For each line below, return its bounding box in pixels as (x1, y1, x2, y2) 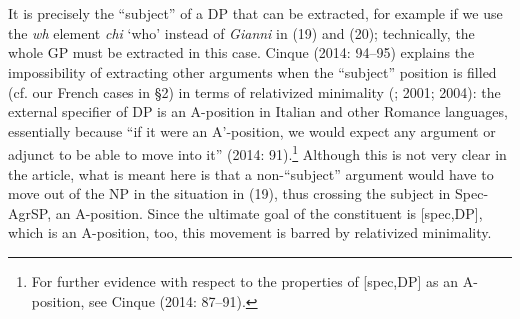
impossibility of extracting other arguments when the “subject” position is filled (8, 61, 497, 82)
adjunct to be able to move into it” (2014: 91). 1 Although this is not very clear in (8, 141, 507, 164)
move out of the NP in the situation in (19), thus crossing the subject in (8, 183, 451, 204)
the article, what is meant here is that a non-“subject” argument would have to (8, 163, 494, 184)
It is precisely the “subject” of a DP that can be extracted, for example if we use (8, 3, 503, 24)
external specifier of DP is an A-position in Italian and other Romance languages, (8, 101, 508, 122)
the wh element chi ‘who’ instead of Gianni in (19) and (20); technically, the (8, 22, 475, 43)
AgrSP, (8, 202, 52, 223)
